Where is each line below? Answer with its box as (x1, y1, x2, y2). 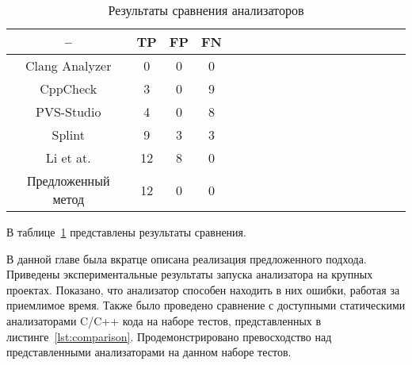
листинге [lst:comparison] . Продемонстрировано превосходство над (6, 328, 332, 344)
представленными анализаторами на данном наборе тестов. (6, 344, 292, 360)
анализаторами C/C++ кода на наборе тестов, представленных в (6, 312, 322, 328)
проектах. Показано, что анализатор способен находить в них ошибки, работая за (6, 281, 400, 298)
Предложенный (26, 171, 110, 190)
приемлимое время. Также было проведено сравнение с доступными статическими (6, 297, 406, 313)
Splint (51, 125, 85, 144)
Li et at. (45, 148, 91, 167)
